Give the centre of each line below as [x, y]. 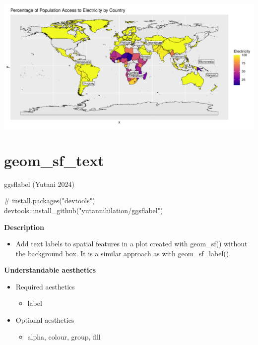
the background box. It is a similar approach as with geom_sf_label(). [123, 253]
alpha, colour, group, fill [64, 336]
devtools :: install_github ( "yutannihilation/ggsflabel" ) [84, 210]
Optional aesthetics [45, 320]
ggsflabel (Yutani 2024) [39, 184]
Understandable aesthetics [50, 270]
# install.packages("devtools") [50, 201]
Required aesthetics [45, 286]
